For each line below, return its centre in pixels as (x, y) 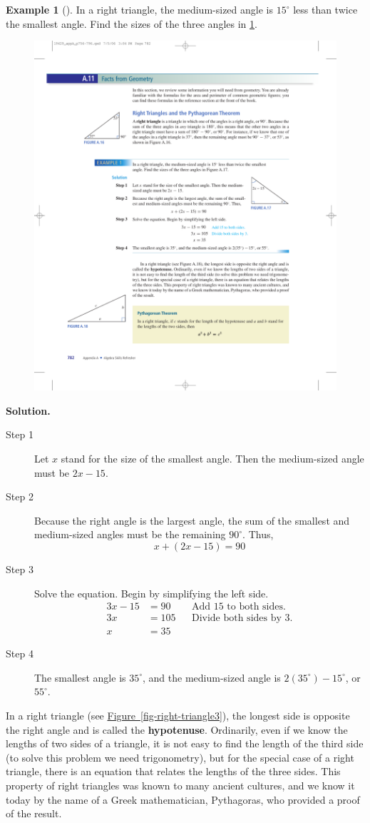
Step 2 (20, 496)
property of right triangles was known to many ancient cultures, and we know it (180, 785)
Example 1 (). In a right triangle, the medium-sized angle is (139, 9)
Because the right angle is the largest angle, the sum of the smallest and (192, 520)
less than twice (325, 9)
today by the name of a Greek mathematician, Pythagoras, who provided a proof (183, 799)
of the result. (34, 813)
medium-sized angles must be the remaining (130, 534)
